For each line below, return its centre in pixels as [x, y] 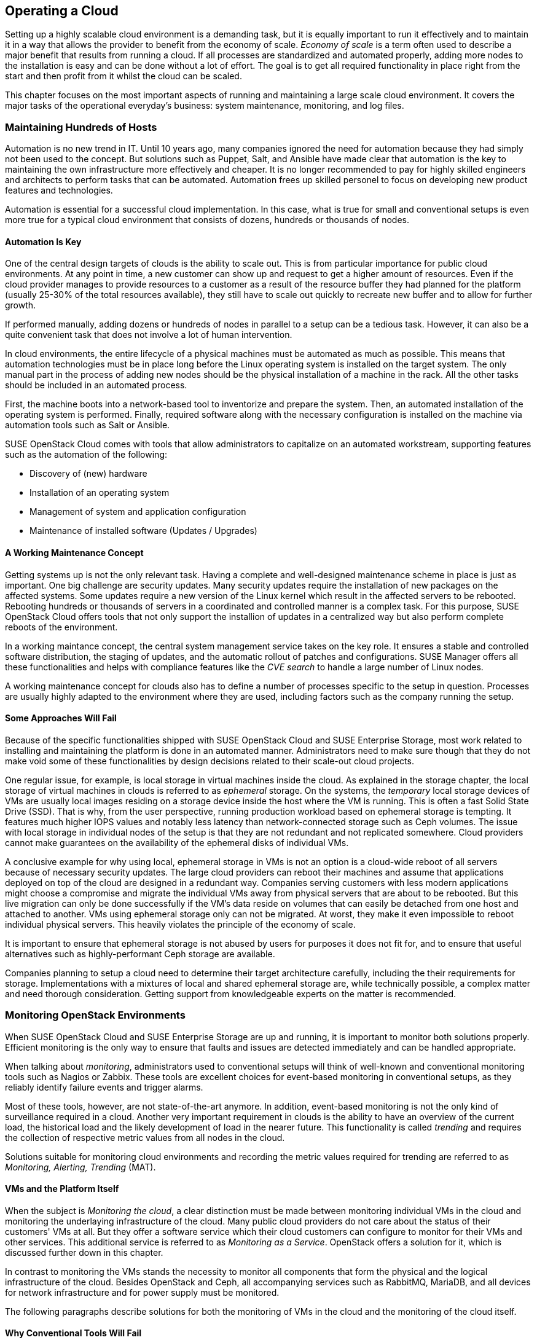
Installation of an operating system [100, 493]
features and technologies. [59, 190]
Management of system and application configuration [138, 512]
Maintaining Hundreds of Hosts [81, 127]
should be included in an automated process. [96, 385]
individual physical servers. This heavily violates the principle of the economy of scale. [180, 924]
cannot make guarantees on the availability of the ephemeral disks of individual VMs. [177, 842]
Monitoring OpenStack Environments [95, 1015]
